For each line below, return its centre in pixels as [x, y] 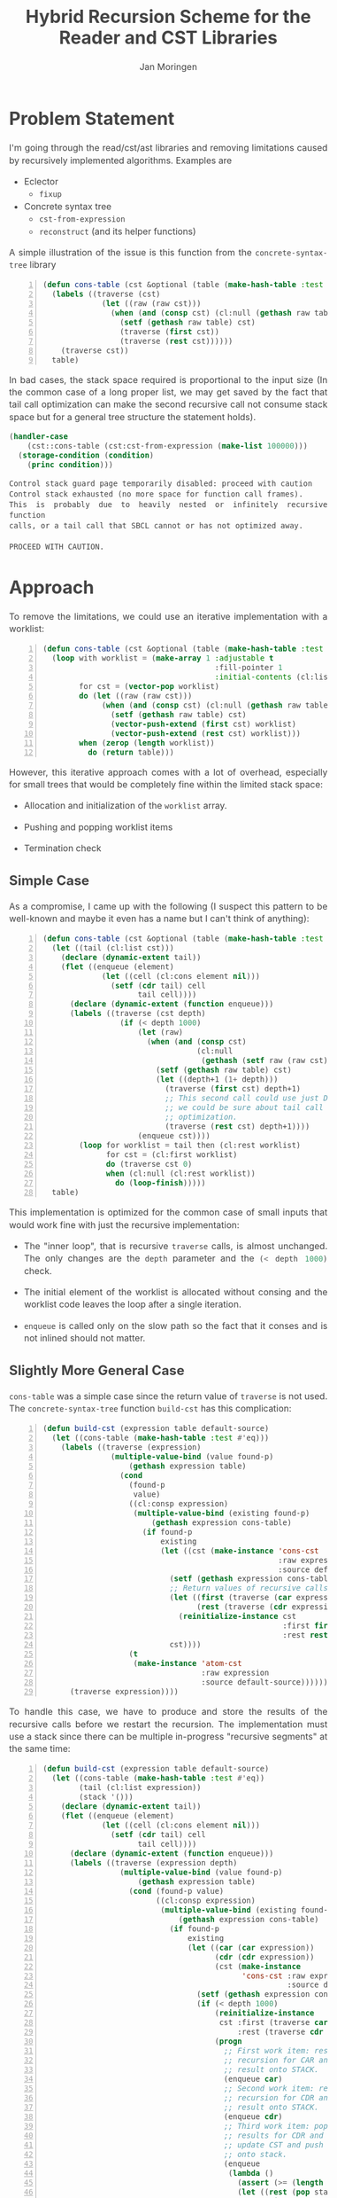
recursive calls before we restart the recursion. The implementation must [168, 1724]
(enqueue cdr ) [253, 2117]
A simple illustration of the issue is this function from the [130, 252]
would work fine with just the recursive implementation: [124, 1224]
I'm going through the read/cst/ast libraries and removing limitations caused [168, 148]
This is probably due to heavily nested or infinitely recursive [168, 505]
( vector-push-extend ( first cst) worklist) [203, 724]
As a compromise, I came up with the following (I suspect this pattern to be [168, 906]
